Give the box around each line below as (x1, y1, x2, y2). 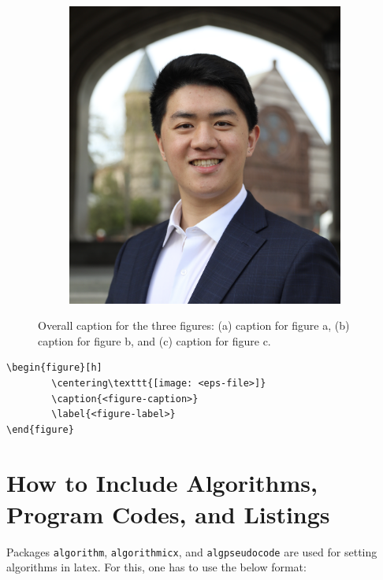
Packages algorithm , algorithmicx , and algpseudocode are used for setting (6, 543, 377, 560)
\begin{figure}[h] (6, 362, 102, 374)
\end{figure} (6, 423, 74, 435)
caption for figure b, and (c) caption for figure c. (38, 332, 271, 349)
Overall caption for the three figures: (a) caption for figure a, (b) (38, 317, 350, 334)
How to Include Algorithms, (6, 467, 318, 499)
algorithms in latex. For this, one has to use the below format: (6, 559, 307, 575)
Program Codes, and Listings (6, 497, 330, 530)
